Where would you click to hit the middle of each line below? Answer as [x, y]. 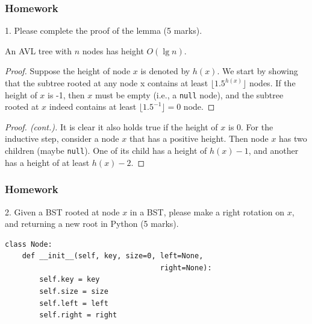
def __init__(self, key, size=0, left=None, [113, 256]
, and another [273, 151]
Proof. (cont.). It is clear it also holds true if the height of [111, 126]
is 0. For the [251, 126]
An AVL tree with [39, 50]
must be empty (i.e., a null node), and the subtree [189, 94]
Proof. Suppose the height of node [68, 71]
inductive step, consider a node [62, 138]
